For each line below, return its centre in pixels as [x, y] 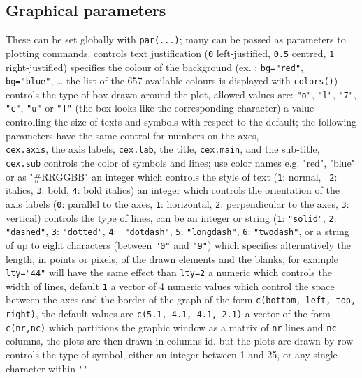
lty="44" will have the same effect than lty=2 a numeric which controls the [169, 272]
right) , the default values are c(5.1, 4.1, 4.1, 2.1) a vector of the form [168, 313]
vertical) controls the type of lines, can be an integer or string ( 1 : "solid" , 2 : [171, 217]
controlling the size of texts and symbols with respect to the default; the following [181, 122]
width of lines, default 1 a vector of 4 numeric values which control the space [170, 286]
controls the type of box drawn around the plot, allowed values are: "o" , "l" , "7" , [181, 94]
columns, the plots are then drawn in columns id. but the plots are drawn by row [180, 341]
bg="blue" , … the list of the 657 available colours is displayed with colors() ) [172, 81]
